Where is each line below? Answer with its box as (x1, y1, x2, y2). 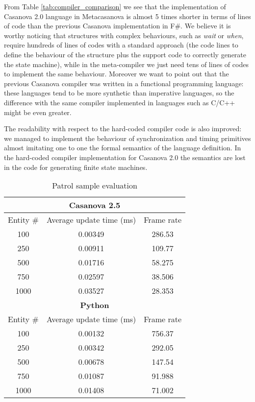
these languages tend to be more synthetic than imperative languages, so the (4, 88, 234, 98)
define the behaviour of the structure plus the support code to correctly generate (4, 49, 247, 59)
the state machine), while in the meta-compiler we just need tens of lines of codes (4, 59, 249, 69)
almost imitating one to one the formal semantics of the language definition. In (4, 142, 241, 153)
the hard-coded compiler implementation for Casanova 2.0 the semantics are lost (4, 152, 246, 162)
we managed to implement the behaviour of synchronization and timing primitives (4, 133, 251, 143)
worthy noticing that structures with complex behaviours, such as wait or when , (4, 30, 244, 40)
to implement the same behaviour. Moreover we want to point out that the (4, 69, 229, 79)
